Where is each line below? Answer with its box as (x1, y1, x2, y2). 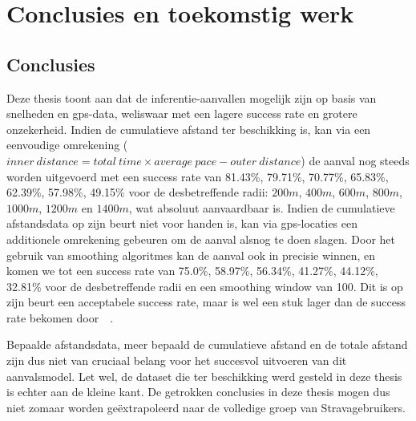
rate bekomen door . (6, 309, 114, 326)
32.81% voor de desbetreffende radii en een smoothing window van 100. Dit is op (6, 277, 403, 294)
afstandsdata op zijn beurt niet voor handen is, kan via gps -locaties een (6, 215, 358, 232)
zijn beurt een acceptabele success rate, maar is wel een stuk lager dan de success (6, 293, 406, 310)
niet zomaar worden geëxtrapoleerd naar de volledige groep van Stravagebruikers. (6, 399, 406, 415)
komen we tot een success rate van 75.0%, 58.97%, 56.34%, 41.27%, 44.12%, (6, 262, 378, 279)
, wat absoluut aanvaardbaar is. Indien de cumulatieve (128, 199, 395, 216)
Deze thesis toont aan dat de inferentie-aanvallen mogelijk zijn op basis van (6, 89, 377, 106)
